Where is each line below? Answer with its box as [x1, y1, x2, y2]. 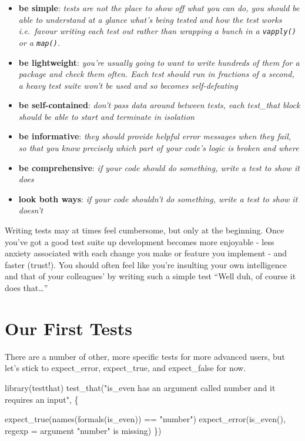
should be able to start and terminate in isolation [18, 110, 195, 122]
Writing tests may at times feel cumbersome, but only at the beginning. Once [5, 224, 284, 236]
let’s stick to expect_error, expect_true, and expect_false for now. [5, 362, 246, 374]
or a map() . [18, 36, 61, 48]
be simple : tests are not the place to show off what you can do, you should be [18, 2, 300, 14]
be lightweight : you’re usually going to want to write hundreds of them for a [18, 56, 300, 68]
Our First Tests [5, 316, 132, 340]
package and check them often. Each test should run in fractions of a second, [18, 68, 294, 80]
